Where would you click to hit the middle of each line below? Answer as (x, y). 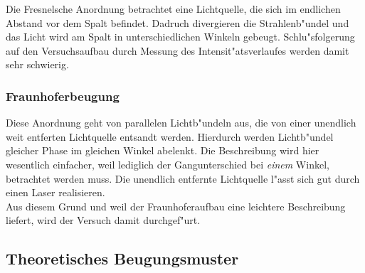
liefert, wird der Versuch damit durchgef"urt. (103, 220)
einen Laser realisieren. (55, 192)
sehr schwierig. (37, 64)
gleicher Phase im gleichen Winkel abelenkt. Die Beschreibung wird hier (163, 150)
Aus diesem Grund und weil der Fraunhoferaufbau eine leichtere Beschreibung (176, 206)
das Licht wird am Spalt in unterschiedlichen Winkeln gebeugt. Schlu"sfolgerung (180, 37)
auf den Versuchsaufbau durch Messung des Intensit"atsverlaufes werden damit (178, 50)
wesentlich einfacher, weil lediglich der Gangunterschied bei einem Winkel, (168, 164)
